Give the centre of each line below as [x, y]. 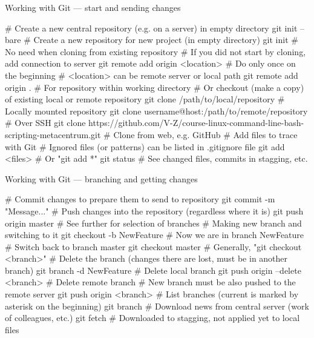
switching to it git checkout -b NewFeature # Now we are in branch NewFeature [155, 235]
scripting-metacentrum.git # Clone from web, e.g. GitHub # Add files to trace [151, 134]
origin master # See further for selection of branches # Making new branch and [153, 223]
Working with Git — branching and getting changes [101, 178]
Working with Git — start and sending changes [93, 7]
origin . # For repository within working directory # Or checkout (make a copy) [155, 87]
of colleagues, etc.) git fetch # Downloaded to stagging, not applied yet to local [152, 318]
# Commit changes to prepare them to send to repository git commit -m [140, 199]
